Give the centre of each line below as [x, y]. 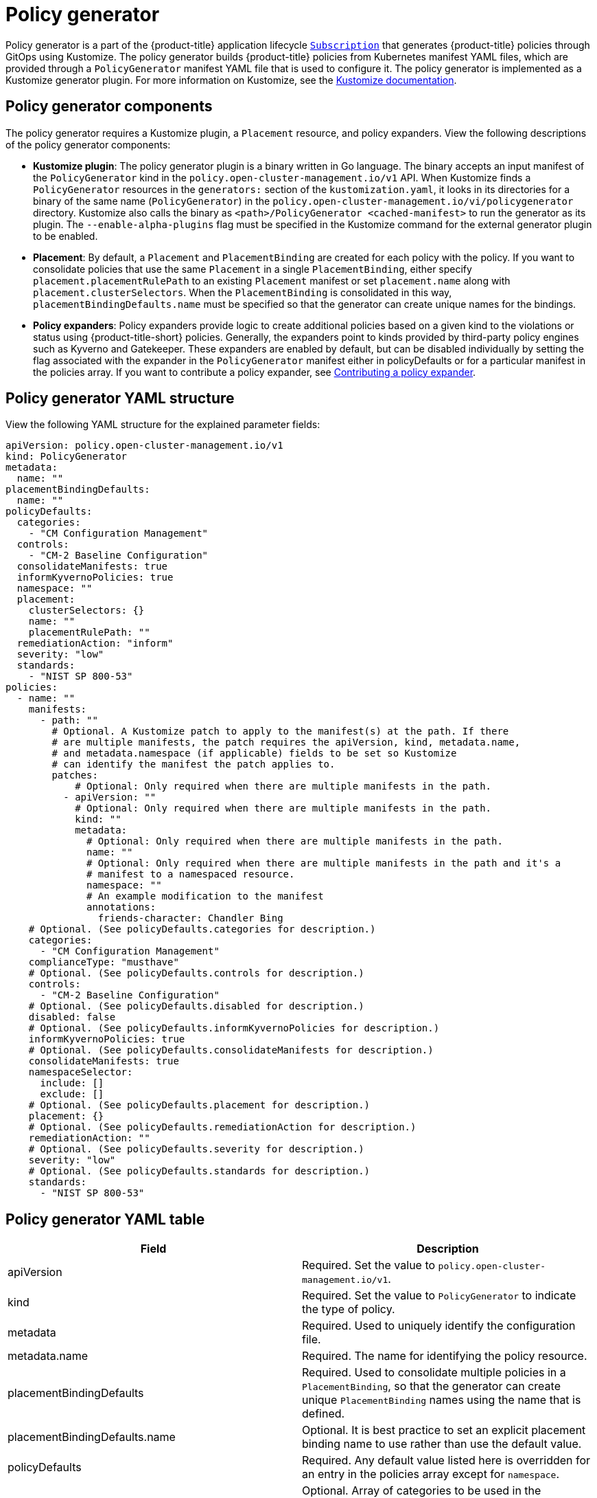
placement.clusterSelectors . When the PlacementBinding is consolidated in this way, [243, 292]
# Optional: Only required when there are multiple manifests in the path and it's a [324, 863]
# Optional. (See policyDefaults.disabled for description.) [196, 1006]
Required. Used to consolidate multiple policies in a [434, 1373]
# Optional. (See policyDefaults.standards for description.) [199, 1171]
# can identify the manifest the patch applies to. [194, 764]
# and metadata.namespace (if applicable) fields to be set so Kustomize [254, 753]
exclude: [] [72, 1094]
